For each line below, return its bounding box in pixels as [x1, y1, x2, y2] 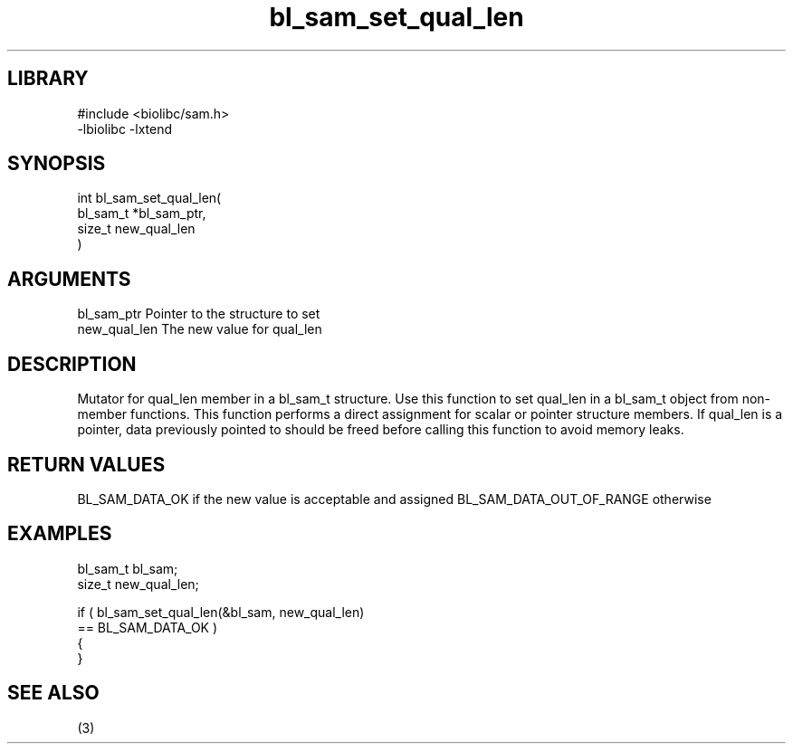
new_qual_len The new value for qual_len [77, 321, 322, 337]
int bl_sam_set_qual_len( [77, 190, 222, 206]
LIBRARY [7, 67, 89, 90]
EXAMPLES [7, 522, 112, 546]
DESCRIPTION [7, 352, 137, 375]
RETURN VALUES [7, 452, 166, 476]
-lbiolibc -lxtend [77, 120, 173, 137]
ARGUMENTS [7, 267, 131, 290]
